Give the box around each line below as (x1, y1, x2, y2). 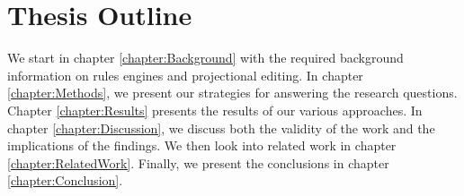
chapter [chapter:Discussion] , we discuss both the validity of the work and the (7, 118, 435, 137)
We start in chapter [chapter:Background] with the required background (7, 48, 404, 67)
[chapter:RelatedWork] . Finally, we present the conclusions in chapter (7, 153, 389, 172)
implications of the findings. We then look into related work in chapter (7, 136, 397, 155)
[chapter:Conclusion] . (7, 171, 123, 190)
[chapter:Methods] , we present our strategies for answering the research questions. (7, 83, 458, 102)
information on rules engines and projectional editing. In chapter (7, 65, 363, 84)
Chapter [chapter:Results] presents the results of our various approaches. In (7, 100, 423, 119)
